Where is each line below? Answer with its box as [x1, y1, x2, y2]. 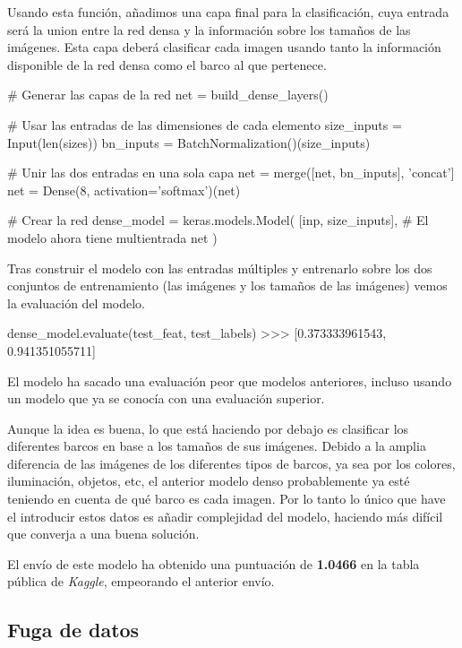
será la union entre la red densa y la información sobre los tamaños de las [7, 20, 411, 39]
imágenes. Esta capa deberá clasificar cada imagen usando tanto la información [7, 38, 441, 56]
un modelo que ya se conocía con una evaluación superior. [7, 389, 325, 408]
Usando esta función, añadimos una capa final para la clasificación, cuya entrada [7, 3, 449, 21]
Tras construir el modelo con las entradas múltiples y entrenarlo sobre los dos [7, 258, 432, 277]
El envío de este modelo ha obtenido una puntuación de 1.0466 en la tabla [7, 554, 420, 573]
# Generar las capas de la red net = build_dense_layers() [7, 85, 329, 104]
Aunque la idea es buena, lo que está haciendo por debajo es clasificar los [7, 419, 409, 437]
